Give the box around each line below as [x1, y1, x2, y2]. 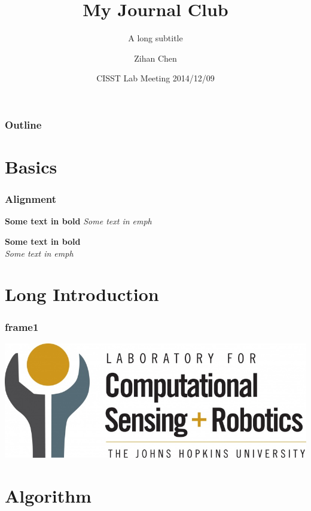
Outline [5, 117, 42, 132]
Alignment [5, 191, 57, 206]
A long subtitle [128, 32, 183, 44]
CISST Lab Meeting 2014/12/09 [96, 72, 215, 84]
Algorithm [5, 483, 92, 508]
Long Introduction [5, 282, 159, 306]
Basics [5, 154, 57, 179]
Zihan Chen [134, 51, 177, 64]
